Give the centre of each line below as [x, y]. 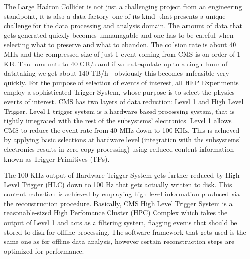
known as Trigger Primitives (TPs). [57, 158]
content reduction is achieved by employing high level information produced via [122, 194]
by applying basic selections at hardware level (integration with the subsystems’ [123, 139]
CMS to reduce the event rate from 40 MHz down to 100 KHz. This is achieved [122, 130]
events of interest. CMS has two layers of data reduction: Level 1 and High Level [124, 101]
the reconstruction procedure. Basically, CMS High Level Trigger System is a [118, 203]
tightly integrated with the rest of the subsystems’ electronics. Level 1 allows [118, 121]
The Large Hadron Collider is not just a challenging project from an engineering [123, 6]
